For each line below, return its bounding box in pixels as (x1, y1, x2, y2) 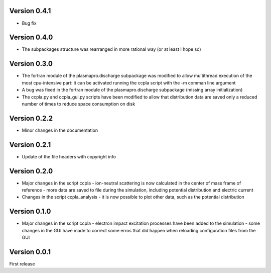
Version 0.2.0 (9, 166, 53, 175)
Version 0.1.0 (9, 207, 51, 216)
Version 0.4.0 (9, 33, 53, 42)
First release (9, 260, 35, 266)
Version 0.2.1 (9, 140, 51, 149)
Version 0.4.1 (9, 7, 51, 15)
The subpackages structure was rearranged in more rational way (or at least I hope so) (22, 46, 201, 52)
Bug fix (22, 20, 37, 26)
